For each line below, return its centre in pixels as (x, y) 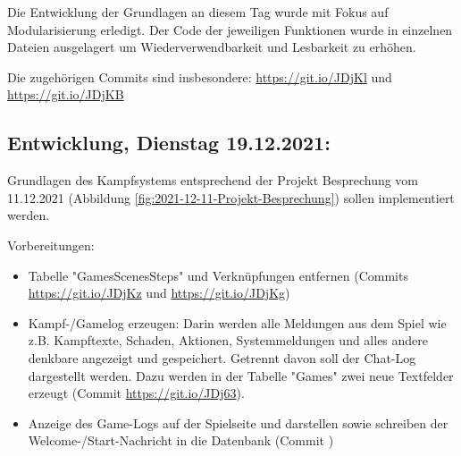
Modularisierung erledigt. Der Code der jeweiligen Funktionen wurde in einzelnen (230, 29)
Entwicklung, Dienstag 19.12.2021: (169, 143)
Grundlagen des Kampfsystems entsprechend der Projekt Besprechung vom (213, 180)
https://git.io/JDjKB (66, 94)
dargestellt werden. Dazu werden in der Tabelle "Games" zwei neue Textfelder (241, 375)
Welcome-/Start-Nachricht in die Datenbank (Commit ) (181, 440)
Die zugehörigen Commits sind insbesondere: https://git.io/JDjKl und (200, 76)
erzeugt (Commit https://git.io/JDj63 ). (136, 393)
